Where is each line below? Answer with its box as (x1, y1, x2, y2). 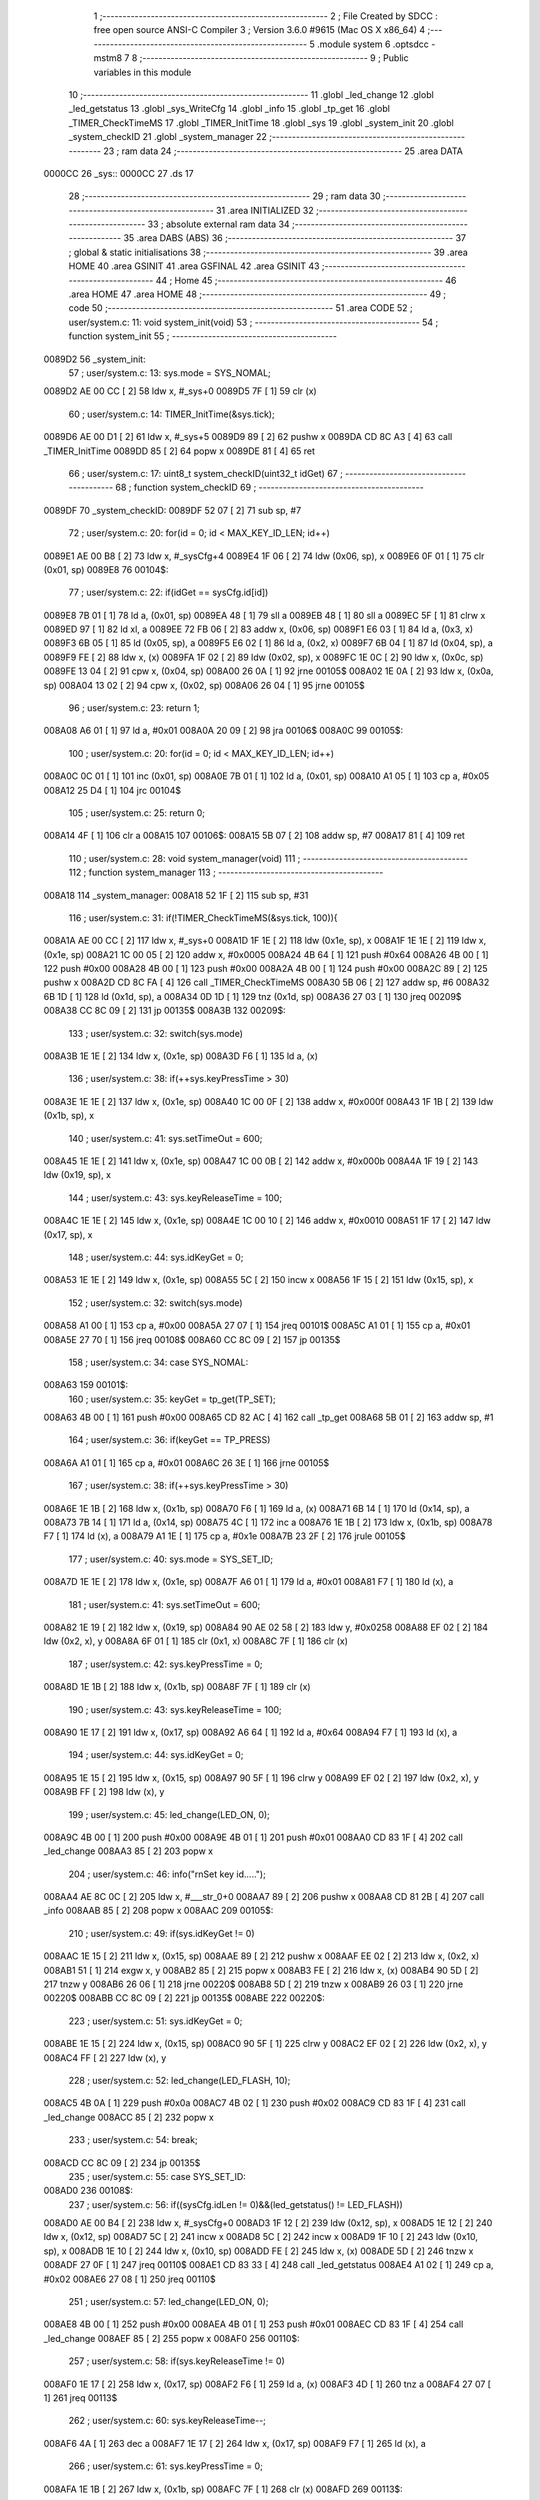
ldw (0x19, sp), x (43, 1169, 112, 1181)
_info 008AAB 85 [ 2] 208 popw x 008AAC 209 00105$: (43, 1905, 274, 1917)
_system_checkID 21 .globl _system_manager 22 (68, 131, 267, 143)
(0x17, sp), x (43, 1228, 93, 1240)
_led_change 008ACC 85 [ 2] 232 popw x (43, 2111, 214, 2123)
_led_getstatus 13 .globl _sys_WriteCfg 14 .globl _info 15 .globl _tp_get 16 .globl (68, 103, 390, 115)
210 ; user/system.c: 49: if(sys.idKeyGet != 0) (68, 1927, 255, 1939)
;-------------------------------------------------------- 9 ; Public (139, 52, 409, 64)
